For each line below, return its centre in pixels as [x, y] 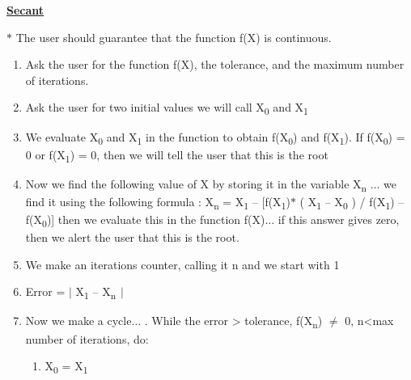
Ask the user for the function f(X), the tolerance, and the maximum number [215, 64]
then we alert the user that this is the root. [132, 237]
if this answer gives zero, [339, 219]
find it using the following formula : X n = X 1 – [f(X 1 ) [158, 202]
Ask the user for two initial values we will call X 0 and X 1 [167, 108]
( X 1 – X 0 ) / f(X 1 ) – [352, 202]
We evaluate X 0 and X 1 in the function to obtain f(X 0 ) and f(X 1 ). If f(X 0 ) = [215, 137]
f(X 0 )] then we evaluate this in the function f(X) [145, 220]
